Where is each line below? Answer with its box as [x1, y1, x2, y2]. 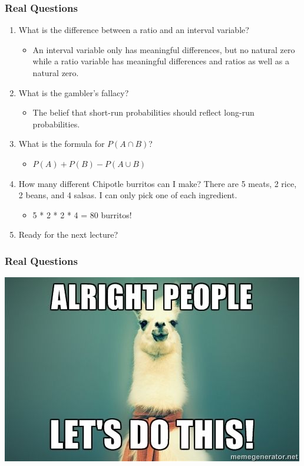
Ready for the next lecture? [18, 228, 118, 241]
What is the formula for [18, 137, 105, 150]
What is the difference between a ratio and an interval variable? [18, 24, 249, 36]
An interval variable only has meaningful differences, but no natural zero [32, 43, 295, 55]
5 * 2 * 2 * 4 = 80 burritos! [32, 208, 132, 221]
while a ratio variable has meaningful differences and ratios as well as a [32, 55, 289, 67]
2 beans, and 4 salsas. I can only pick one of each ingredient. [18, 189, 237, 201]
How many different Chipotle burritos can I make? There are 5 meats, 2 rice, [18, 177, 297, 189]
